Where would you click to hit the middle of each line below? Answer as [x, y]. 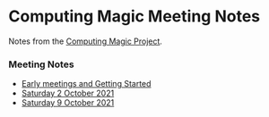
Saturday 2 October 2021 [68, 93]
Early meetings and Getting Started [86, 84]
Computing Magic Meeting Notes [134, 17]
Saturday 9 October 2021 [68, 103]
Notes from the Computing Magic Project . [86, 41]
